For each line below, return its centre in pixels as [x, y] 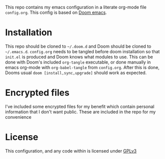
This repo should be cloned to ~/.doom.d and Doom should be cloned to [78, 46]
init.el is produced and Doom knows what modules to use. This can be [79, 57]
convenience [18, 117]
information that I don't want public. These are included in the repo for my [81, 112]
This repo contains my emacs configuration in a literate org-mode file [76, 7]
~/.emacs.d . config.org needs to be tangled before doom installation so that [82, 51]
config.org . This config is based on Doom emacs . [56, 12]
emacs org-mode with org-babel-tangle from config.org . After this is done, [82, 67]
